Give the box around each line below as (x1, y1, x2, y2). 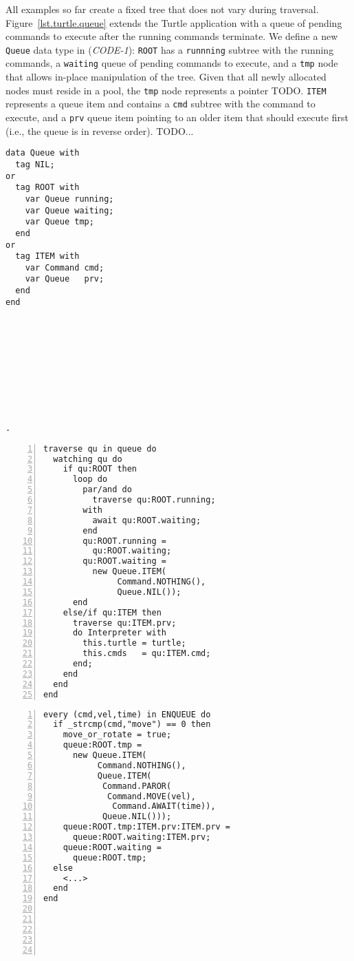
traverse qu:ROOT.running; (92, 495, 216, 505)
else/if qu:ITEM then (63, 607, 162, 617)
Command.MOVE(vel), (107, 791, 196, 801)
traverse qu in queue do (43, 443, 157, 454)
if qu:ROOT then (63, 464, 137, 474)
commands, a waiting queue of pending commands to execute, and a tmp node (5, 56, 338, 70)
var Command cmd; (25, 262, 104, 273)
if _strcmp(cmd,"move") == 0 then (53, 719, 211, 730)
